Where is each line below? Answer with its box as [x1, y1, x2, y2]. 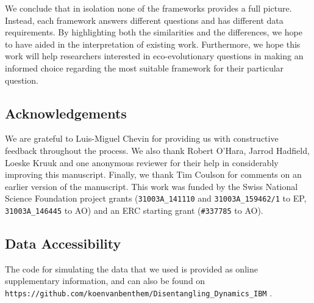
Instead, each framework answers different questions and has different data [5, 13, 284, 26]
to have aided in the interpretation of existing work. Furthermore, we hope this [5, 37, 301, 50]
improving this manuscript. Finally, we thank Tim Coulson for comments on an [5, 168, 302, 181]
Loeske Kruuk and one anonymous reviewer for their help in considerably [5, 156, 279, 169]
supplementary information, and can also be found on [5, 274, 205, 287]
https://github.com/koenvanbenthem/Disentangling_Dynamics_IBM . [5, 287, 273, 299]
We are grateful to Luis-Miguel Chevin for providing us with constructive [5, 132, 279, 145]
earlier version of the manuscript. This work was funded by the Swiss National [5, 180, 298, 192]
